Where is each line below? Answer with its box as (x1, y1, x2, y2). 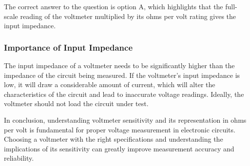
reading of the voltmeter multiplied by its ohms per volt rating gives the (20, 11, 236, 21)
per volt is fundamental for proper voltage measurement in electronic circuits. (4, 124, 235, 134)
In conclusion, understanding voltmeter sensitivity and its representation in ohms (4, 114, 247, 125)
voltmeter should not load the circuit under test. (4, 98, 149, 109)
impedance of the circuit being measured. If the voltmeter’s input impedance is (4, 70, 240, 80)
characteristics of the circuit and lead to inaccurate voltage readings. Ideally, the (4, 89, 244, 99)
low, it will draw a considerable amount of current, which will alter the (4, 79, 215, 90)
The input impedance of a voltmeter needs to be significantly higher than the (4, 60, 235, 70)
